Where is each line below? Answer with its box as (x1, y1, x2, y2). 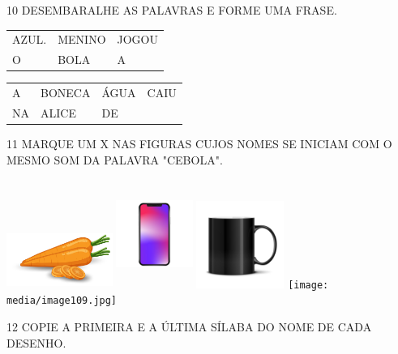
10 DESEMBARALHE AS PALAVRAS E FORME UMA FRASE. (6, 2, 337, 18)
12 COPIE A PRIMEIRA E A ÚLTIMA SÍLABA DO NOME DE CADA (6, 318, 372, 335)
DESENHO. (6, 334, 66, 351)
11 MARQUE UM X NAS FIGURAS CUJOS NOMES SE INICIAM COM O (6, 134, 392, 151)
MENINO (58, 31, 106, 48)
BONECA (41, 84, 91, 101)
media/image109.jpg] (6, 295, 118, 307)
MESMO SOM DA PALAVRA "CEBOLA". (6, 151, 223, 168)
